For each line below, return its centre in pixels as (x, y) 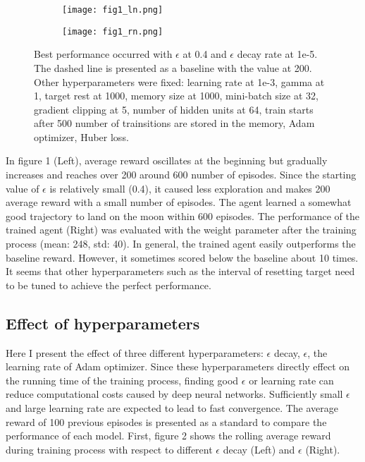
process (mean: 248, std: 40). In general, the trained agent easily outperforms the (181, 244)
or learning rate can (291, 380)
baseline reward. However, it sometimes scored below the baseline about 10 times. (182, 257)
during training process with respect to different (109, 449)
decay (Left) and (259, 449)
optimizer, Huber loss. (81, 136)
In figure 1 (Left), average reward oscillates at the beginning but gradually (167, 160)
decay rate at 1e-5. (277, 54)
